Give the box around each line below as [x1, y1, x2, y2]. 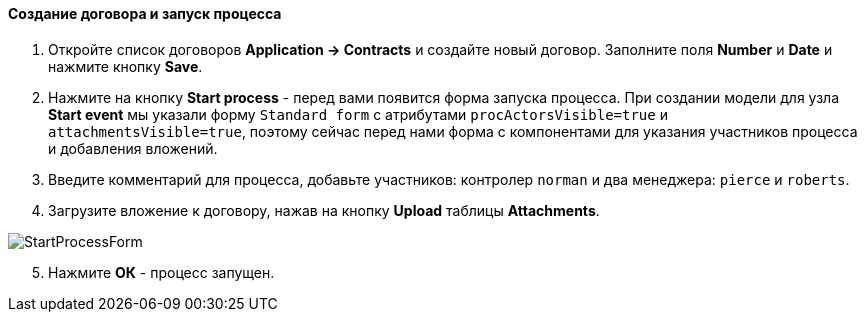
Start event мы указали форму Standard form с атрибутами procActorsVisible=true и [48, 105, 668, 123]
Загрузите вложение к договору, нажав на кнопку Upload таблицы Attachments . [48, 201, 600, 219]
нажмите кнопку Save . [48, 57, 203, 75]
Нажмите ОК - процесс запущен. [48, 263, 275, 281]
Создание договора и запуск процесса [8, 5, 282, 22]
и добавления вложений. [48, 139, 218, 157]
